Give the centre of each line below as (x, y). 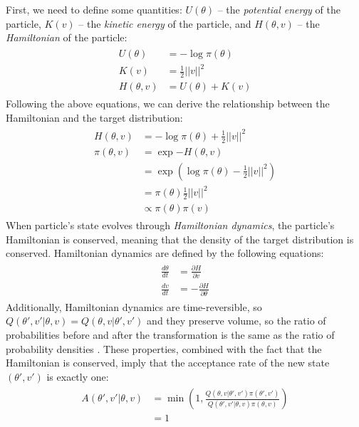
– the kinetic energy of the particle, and (165, 23)
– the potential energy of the (279, 9)
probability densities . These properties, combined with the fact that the (164, 348)
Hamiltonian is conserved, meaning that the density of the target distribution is (180, 239)
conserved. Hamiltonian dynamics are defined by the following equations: (165, 253)
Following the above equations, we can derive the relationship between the (168, 104)
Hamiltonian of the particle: (67, 37)
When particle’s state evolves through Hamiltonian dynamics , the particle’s (170, 225)
